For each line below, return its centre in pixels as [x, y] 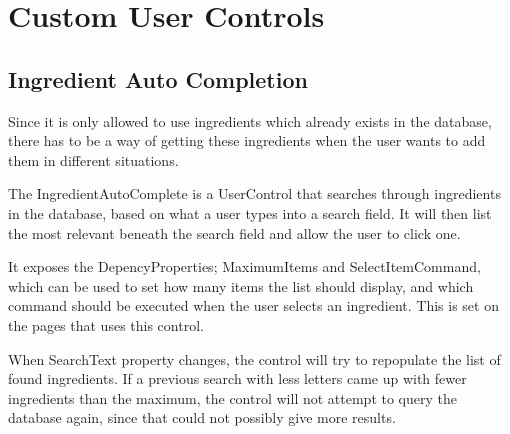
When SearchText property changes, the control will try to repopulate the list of [254, 358]
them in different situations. [93, 159]
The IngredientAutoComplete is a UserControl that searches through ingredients [254, 193]
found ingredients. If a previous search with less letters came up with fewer [237, 378]
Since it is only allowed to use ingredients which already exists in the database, [250, 120]
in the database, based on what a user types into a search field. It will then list [250, 212]
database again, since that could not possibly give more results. [202, 417]
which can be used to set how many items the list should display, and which [241, 285]
